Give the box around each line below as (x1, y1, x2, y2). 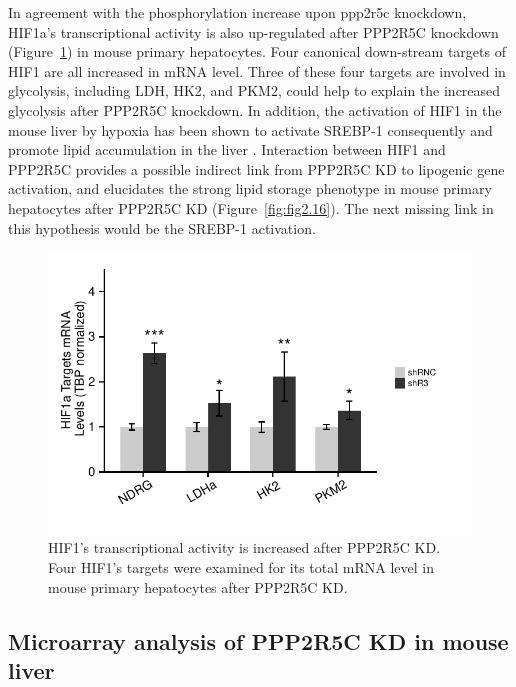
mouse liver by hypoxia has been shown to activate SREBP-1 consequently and (8, 119, 493, 140)
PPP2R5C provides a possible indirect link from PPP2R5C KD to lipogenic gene (8, 158, 505, 179)
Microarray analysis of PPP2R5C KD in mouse (8, 625, 509, 656)
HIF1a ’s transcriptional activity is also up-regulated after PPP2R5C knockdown (8, 21, 499, 42)
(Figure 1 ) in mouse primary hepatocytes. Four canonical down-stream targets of (8, 41, 506, 62)
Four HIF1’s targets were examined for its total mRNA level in (48, 556, 434, 577)
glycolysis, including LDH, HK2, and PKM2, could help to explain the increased (8, 80, 501, 101)
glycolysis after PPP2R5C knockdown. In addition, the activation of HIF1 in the (8, 99, 502, 120)
